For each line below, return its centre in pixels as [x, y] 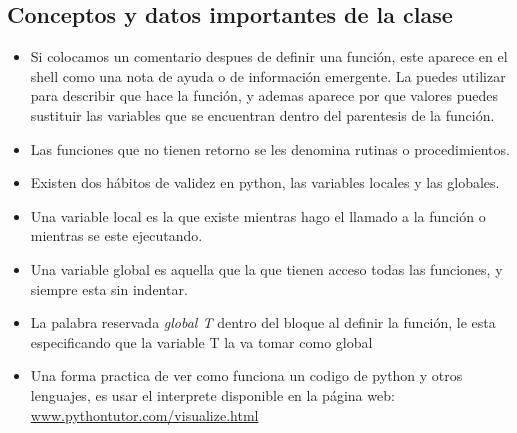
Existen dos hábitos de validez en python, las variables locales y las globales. [265, 182]
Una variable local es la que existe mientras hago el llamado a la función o [258, 215]
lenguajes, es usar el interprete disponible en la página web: [212, 394]
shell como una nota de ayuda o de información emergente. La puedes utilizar [268, 75]
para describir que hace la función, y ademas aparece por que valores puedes [264, 95]
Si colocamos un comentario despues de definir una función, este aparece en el [269, 56]
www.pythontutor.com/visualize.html [144, 414]
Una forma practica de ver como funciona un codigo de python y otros [246, 375]
